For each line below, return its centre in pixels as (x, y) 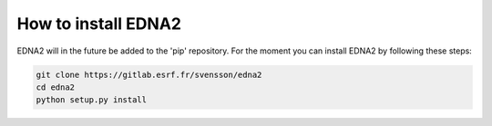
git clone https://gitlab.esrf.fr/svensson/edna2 (149, 74)
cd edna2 (56, 87)
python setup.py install (92, 100)
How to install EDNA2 (99, 24)
